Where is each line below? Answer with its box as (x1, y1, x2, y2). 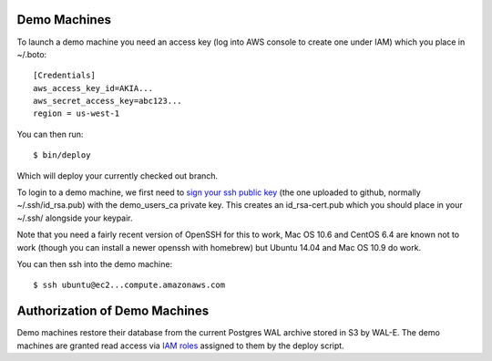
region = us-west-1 (33, 108, 120, 119)
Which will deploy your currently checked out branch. (16, 170, 219, 181)
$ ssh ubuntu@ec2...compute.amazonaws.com (33, 280, 226, 291)
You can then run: (16, 129, 84, 139)
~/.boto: (16, 48, 47, 59)
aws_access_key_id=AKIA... (33, 83, 154, 93)
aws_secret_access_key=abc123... (33, 96, 182, 107)
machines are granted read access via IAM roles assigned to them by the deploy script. (16, 340, 345, 351)
